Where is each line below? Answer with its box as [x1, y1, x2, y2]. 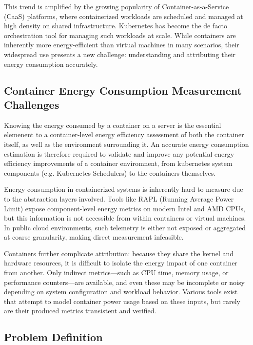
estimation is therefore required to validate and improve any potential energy [4, 148, 234, 159]
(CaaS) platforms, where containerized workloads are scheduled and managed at [4, 11, 243, 21]
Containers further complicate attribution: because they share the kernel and [4, 248, 234, 258]
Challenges [4, 97, 59, 112]
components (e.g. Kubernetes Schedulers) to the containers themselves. [4, 167, 216, 178]
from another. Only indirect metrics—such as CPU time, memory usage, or [4, 267, 229, 278]
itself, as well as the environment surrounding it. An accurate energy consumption [4, 139, 249, 149]
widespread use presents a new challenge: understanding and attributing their [4, 49, 236, 59]
